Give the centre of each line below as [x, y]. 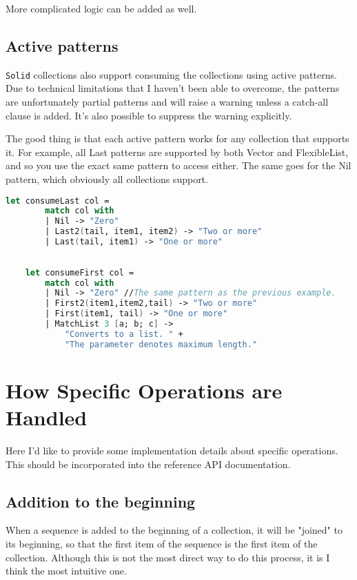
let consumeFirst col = [80, 272]
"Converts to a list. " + [124, 334]
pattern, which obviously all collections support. [107, 179]
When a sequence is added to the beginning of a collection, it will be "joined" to [174, 530]
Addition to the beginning [101, 501]
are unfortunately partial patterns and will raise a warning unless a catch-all [167, 102]
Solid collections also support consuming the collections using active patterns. [171, 74]
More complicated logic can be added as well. [101, 8]
